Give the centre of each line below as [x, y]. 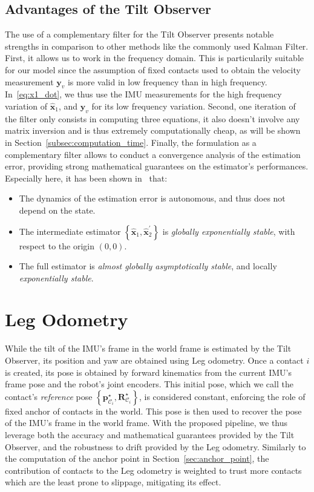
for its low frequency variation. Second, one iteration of [194, 106]
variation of [26, 106]
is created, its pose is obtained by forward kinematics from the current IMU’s [148, 372]
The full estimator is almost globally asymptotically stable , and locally [148, 266]
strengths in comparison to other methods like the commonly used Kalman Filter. [157, 46]
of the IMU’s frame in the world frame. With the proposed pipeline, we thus [146, 423]
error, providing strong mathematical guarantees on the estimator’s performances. [157, 166]
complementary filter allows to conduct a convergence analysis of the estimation [153, 154]
